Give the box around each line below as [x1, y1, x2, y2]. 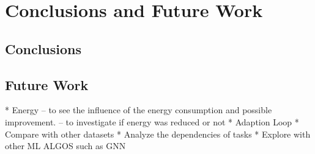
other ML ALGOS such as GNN [5, 139, 126, 152]
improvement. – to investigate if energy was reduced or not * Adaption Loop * [5, 115, 299, 128]
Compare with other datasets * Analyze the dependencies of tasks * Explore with [5, 127, 311, 140]
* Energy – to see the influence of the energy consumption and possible [5, 103, 272, 116]
